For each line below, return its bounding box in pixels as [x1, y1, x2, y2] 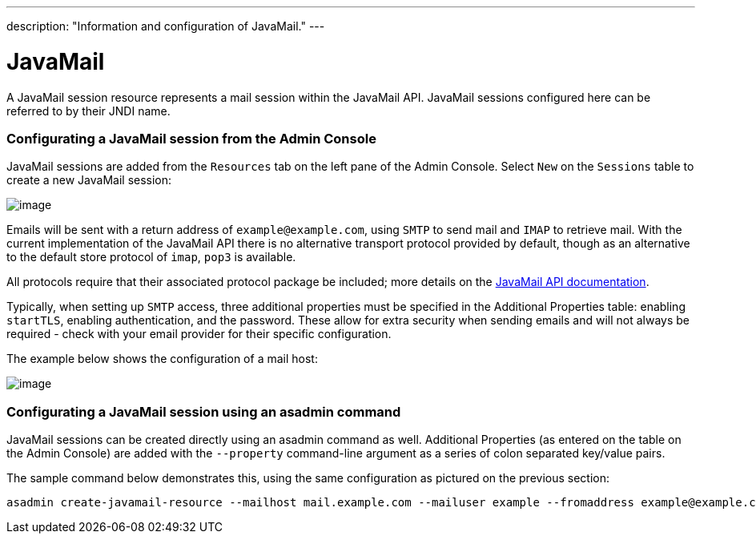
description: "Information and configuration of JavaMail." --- [6, 19, 325, 33]
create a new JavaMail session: [6, 173, 172, 187]
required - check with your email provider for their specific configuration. [6, 327, 392, 341]
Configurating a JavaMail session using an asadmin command [6, 403, 401, 420]
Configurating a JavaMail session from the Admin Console [6, 130, 376, 147]
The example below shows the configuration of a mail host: [6, 352, 318, 366]
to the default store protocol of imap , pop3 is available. [6, 250, 296, 264]
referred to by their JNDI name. [6, 103, 171, 118]
